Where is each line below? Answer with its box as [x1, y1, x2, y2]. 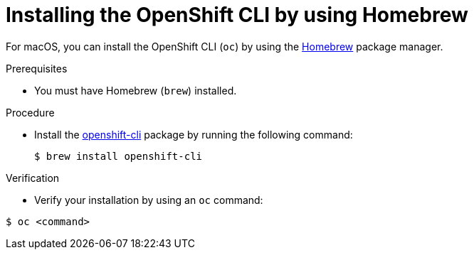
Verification [6, 171, 60, 184]
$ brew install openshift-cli [34, 150, 203, 162]
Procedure [6, 106, 55, 119]
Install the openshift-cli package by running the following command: [34, 128, 353, 141]
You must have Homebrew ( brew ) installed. [34, 84, 237, 97]
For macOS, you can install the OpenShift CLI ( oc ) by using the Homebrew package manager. [6, 40, 443, 53]
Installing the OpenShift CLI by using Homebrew [6, 3, 468, 27]
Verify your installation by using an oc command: [34, 193, 263, 206]
